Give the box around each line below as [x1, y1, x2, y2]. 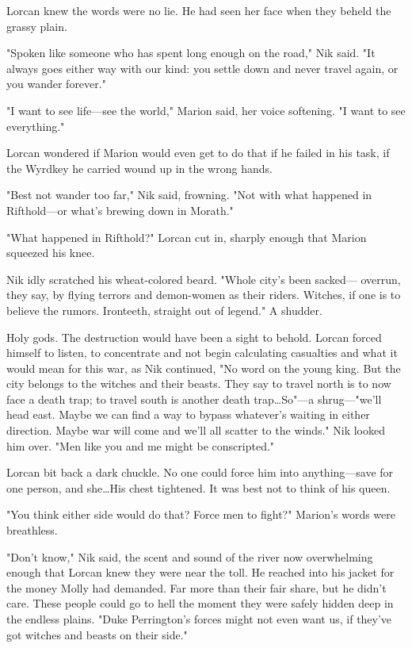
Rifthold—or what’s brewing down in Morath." [6, 201, 234, 218]
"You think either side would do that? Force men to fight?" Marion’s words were [6, 506, 395, 523]
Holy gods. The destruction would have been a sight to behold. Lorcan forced [6, 328, 382, 345]
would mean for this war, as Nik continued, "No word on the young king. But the [6, 359, 401, 376]
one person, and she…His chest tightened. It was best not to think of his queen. [6, 479, 391, 496]
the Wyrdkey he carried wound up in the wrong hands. [6, 159, 273, 176]
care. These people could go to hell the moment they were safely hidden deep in [6, 595, 394, 612]
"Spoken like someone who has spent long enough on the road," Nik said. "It [6, 44, 376, 61]
